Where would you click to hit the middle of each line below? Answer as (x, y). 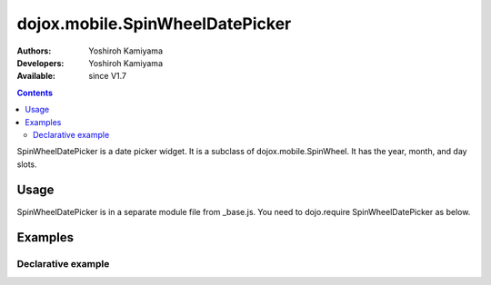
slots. (27, 164)
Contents (35, 93)
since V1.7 (108, 76)
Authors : (34, 51)
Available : (36, 76)
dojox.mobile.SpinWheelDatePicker (154, 24)
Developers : (40, 63)
